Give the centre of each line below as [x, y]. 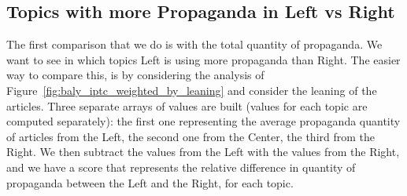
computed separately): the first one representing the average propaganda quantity [203, 121]
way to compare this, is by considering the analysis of [135, 75]
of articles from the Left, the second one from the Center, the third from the [191, 136]
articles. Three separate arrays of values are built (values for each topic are [187, 105]
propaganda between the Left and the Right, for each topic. [150, 182]
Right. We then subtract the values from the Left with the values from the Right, [203, 152]
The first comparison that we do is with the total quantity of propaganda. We [194, 44]
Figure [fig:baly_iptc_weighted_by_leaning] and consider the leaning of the [192, 90]
